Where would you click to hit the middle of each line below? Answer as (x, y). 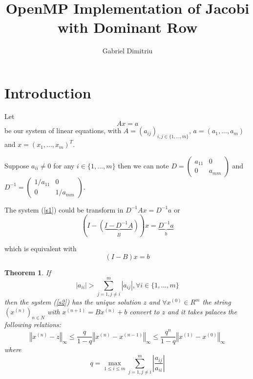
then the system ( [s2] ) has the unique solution (73, 302)
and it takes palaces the (202, 311)
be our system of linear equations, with (63, 130)
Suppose (17, 165)
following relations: (33, 324)
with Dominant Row (127, 27)
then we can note (143, 165)
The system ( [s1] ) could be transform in (64, 209)
